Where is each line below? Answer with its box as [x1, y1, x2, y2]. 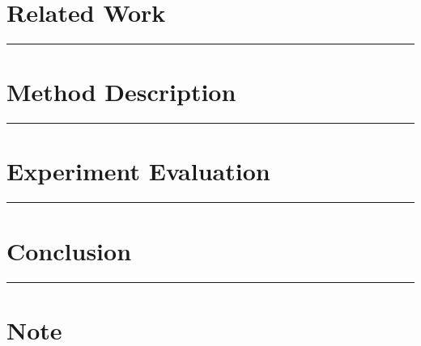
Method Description [6, 75, 236, 108]
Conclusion [6, 234, 132, 267]
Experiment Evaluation [6, 154, 270, 188]
